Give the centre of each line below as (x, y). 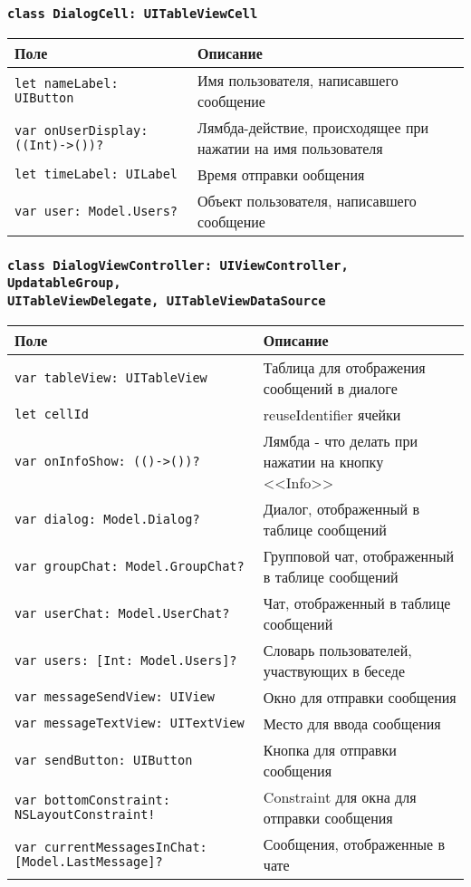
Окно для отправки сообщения (360, 697)
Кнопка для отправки (330, 749)
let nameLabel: (67, 83)
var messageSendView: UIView (115, 697)
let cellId (52, 415)
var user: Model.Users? (96, 211)
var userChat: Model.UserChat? (122, 613)
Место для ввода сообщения (352, 723)
